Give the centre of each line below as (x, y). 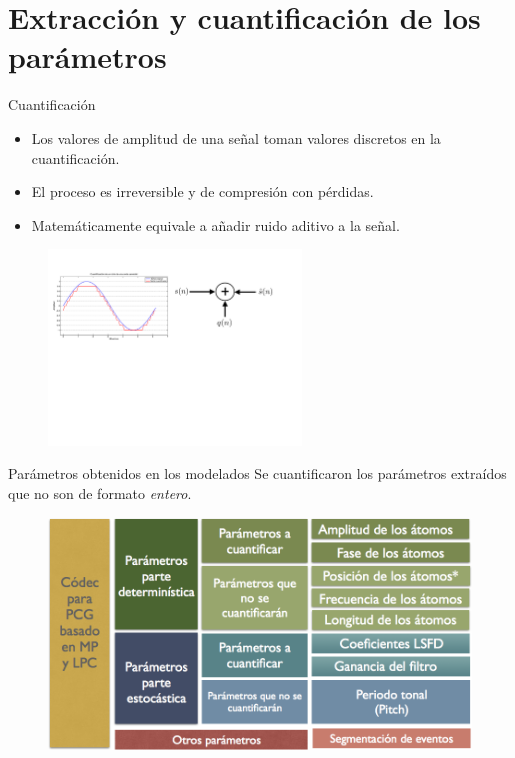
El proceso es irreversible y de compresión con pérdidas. (202, 191)
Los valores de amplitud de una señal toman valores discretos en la (236, 137)
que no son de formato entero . (100, 492)
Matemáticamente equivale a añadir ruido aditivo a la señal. (215, 224)
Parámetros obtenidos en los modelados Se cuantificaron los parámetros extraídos (257, 473)
